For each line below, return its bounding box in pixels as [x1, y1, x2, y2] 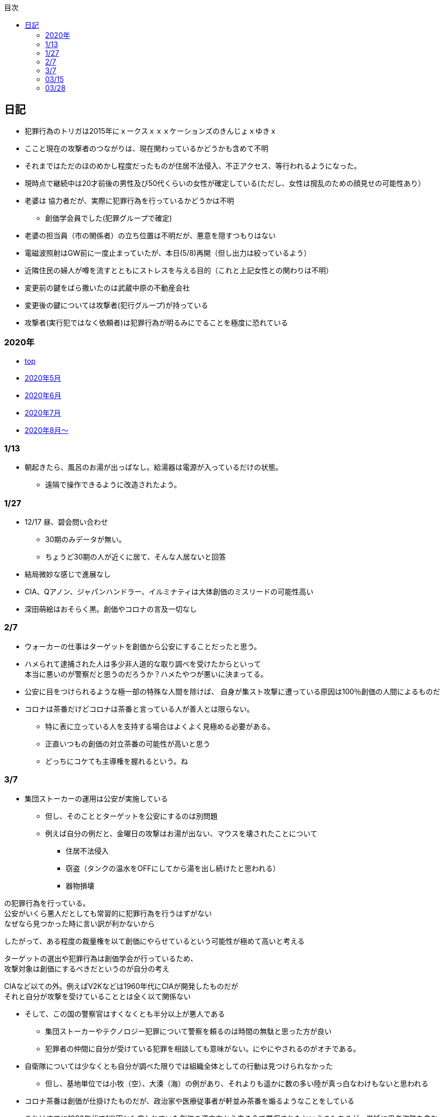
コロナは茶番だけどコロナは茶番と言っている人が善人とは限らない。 [25, 704, 254, 713]
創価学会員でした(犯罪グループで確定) [45, 213, 172, 222]
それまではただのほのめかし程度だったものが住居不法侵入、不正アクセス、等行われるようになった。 [25, 161, 361, 170]
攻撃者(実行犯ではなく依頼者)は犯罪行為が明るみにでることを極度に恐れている [25, 318, 288, 327]
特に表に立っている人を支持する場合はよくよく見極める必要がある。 [45, 721, 275, 731]
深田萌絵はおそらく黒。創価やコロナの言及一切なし [25, 605, 197, 614]
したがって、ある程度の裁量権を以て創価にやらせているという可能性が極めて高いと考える [4, 936, 305, 945]
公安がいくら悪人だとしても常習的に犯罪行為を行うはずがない [4, 908, 212, 918]
